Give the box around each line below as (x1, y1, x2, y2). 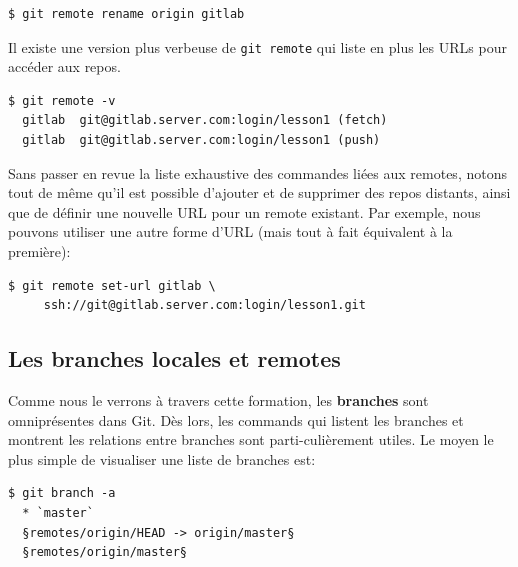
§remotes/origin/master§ (22, 545, 187, 560)
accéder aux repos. (8, 56, 121, 77)
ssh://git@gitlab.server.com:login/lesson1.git (43, 298, 366, 313)
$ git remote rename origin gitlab (8, 7, 245, 21)
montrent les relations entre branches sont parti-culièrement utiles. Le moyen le (8, 429, 494, 450)
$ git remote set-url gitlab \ (8, 278, 216, 293)
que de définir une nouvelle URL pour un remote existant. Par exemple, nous (8, 201, 481, 222)
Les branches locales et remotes (8, 343, 341, 374)
